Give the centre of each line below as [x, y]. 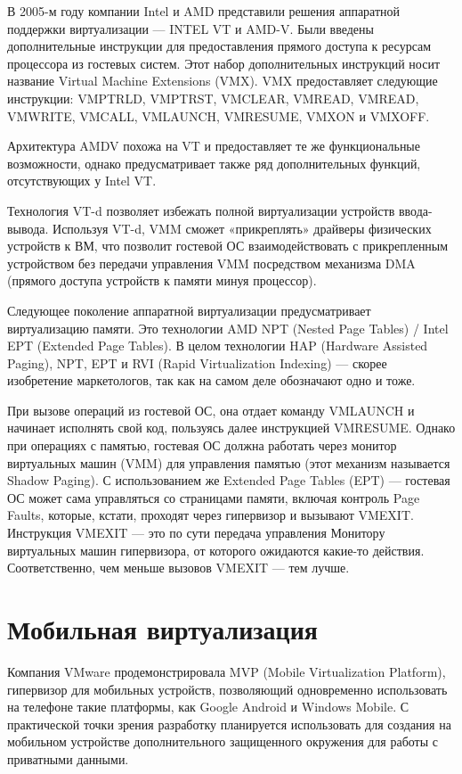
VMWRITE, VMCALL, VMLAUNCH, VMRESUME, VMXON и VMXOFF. [219, 115]
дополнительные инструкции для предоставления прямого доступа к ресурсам [219, 46]
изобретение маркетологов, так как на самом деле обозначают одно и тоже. [211, 380]
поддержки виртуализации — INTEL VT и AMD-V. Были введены [190, 28]
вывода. [28, 228]
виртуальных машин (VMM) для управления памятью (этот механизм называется [229, 462]
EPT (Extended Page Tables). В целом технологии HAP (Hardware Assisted [218, 346]
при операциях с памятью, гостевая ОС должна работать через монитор [202, 445]
